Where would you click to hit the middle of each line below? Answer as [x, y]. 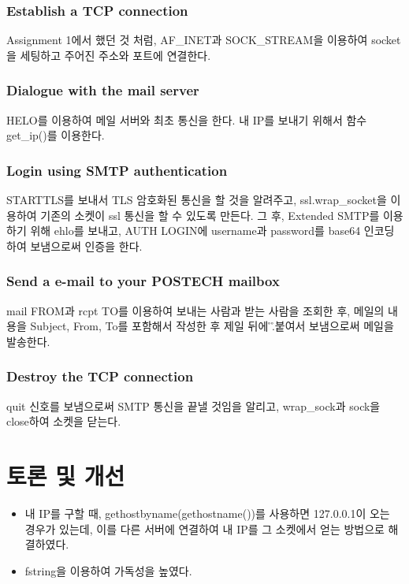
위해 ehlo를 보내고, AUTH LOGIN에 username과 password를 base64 [195, 231]
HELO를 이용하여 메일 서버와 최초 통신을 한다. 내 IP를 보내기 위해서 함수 [187, 119]
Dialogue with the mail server [103, 90]
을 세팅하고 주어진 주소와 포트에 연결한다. [109, 55]
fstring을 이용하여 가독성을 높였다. [108, 570]
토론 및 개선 [66, 475]
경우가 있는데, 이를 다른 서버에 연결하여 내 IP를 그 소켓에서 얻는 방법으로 [204, 528]
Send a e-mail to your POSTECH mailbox [143, 281]
